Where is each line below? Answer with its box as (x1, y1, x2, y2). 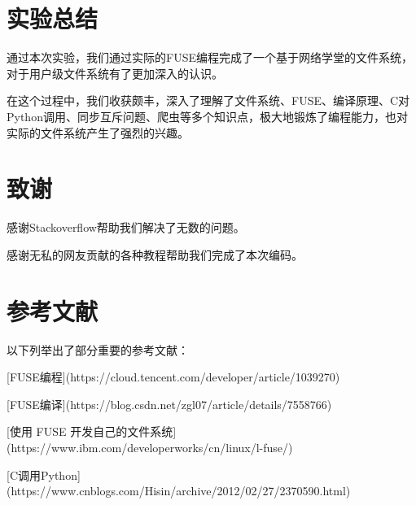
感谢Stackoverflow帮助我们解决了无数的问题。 (7, 219, 245, 236)
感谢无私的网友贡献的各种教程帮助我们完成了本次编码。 (7, 246, 303, 263)
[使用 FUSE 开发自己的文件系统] (7, 423, 177, 440)
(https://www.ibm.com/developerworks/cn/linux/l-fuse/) (7, 438, 293, 455)
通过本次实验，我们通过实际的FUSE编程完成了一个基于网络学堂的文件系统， (7, 49, 413, 66)
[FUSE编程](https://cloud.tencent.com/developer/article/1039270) (7, 368, 340, 385)
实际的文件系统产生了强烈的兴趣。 (7, 124, 189, 141)
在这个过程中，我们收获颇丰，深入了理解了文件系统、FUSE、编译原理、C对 (7, 92, 410, 109)
